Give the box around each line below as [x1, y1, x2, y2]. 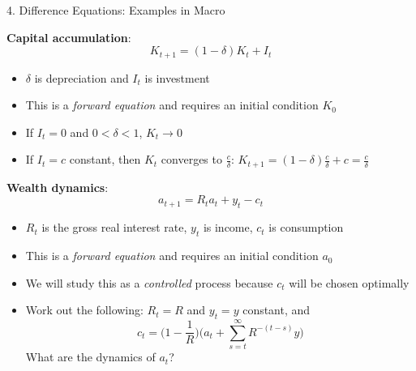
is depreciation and [34, 69, 129, 86]
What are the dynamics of [25, 348, 156, 365]
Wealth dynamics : [6, 178, 109, 195]
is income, [203, 219, 253, 236]
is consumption [268, 219, 344, 236]
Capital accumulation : [6, 28, 131, 45]
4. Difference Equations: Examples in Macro [6, 2, 225, 18]
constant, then [69, 151, 141, 168]
